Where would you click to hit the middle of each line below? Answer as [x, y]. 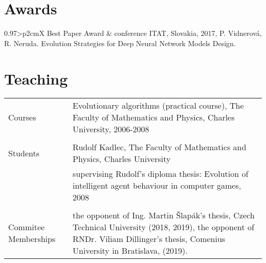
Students [24, 153]
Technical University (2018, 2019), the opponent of [163, 227]
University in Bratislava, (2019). [130, 251]
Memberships [32, 239]
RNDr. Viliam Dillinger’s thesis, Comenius [149, 239]
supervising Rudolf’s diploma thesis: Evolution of [161, 174]
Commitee [27, 227]
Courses [22, 117]
